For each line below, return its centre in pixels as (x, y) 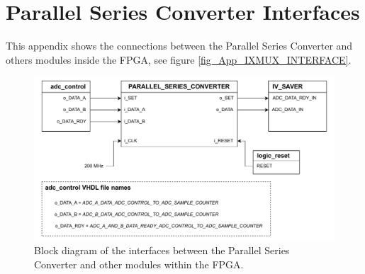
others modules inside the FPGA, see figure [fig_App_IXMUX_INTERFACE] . (179, 59)
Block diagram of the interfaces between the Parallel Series (162, 250)
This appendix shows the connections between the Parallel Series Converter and (179, 46)
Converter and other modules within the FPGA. (139, 264)
